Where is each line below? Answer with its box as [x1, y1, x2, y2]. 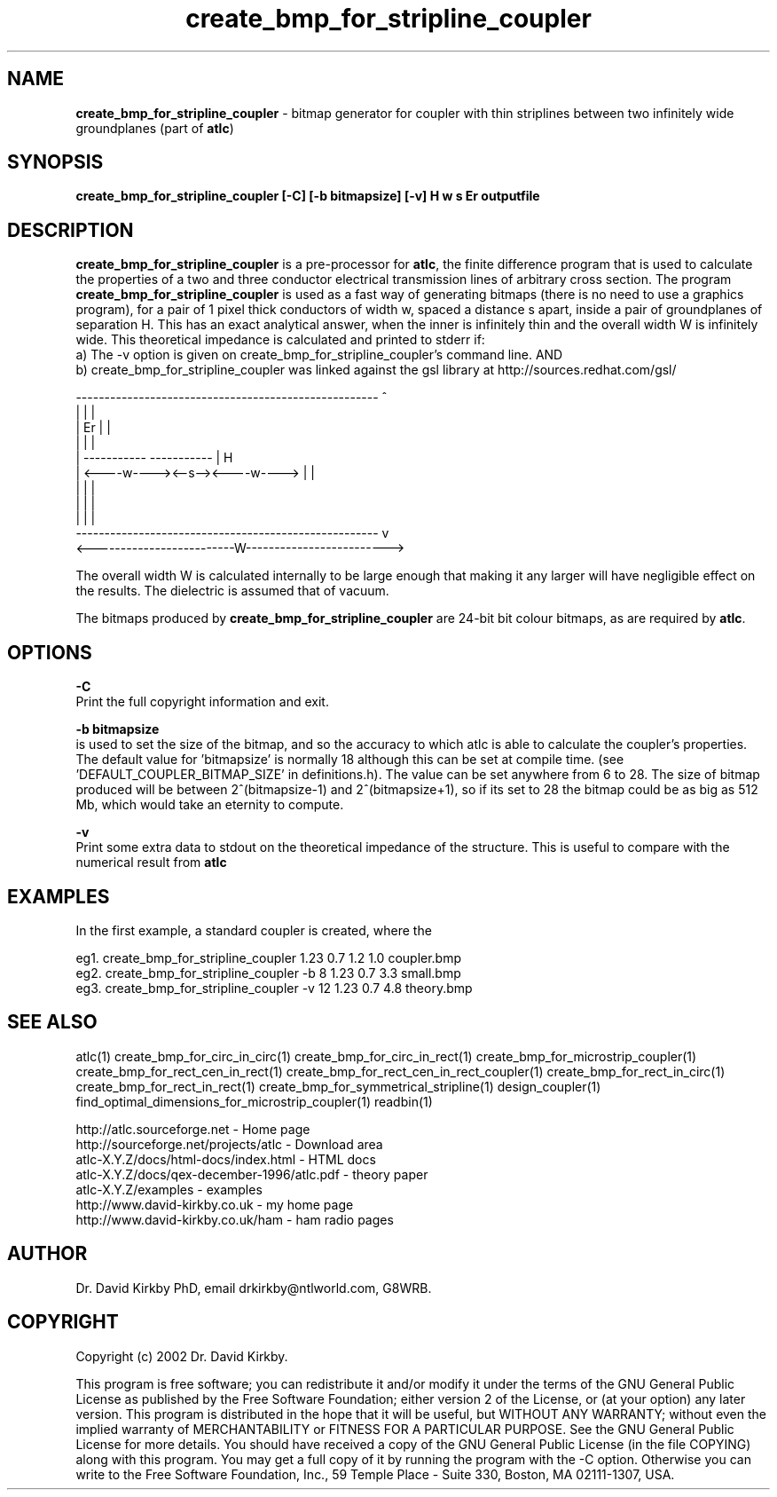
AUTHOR [7, 1242, 88, 1265]
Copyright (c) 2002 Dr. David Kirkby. [75, 1348, 288, 1364]
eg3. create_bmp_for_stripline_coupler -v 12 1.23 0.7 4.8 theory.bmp [75, 980, 473, 996]
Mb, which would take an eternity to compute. [75, 797, 344, 813]
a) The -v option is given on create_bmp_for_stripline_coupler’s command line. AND [75, 347, 563, 363]
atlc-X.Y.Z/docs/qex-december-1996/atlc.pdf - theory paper [75, 1166, 428, 1182]
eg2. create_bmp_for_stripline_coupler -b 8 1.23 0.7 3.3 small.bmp [75, 965, 461, 981]
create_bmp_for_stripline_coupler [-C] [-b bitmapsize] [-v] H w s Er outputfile [75, 188, 540, 204]
